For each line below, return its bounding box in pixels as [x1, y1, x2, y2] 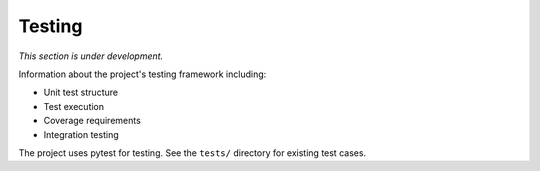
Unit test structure [43, 86, 119, 99]
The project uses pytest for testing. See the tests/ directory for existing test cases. [18, 146, 367, 159]
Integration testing [43, 128, 119, 140]
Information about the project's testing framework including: [18, 68, 267, 80]
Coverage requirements [43, 115, 142, 127]
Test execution [43, 100, 105, 112]
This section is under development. [18, 50, 164, 62]
